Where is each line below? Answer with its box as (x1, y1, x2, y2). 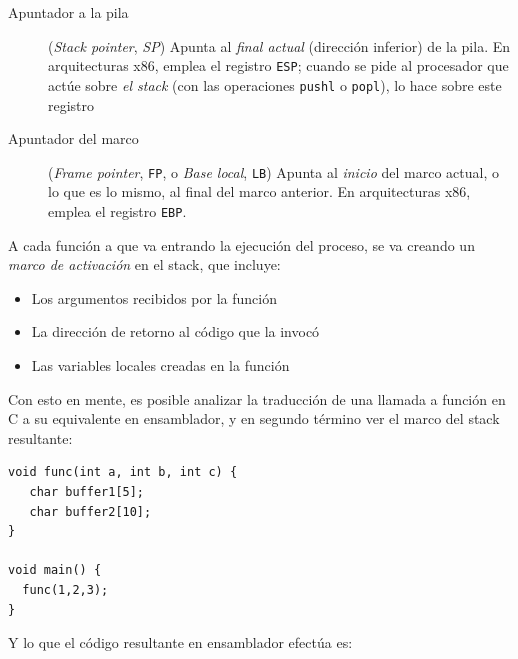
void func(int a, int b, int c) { (8, 465, 238, 480)
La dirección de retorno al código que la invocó (31, 321, 320, 342)
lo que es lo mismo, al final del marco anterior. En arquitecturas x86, (48, 181, 471, 202)
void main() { (8, 563, 102, 578)
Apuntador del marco (8, 128, 139, 149)
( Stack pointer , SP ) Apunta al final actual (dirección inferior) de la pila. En (48, 35, 511, 56)
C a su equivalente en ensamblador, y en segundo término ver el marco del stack (8, 408, 500, 429)
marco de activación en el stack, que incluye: (8, 254, 281, 275)
